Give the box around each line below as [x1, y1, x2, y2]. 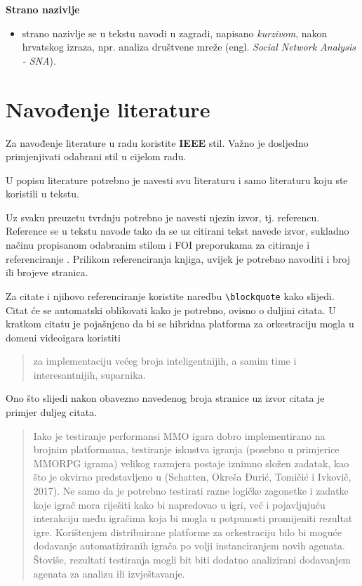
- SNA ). [22, 53, 56, 67]
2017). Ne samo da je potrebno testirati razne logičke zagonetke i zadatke [33, 483, 349, 498]
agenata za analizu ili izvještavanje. [33, 566, 185, 580]
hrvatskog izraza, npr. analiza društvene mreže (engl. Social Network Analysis [22, 39, 356, 54]
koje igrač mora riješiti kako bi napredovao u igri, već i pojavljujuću [33, 497, 326, 512]
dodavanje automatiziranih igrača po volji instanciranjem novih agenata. [33, 538, 345, 553]
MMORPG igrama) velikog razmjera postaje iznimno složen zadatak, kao [33, 455, 349, 470]
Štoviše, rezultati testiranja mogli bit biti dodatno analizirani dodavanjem [33, 552, 351, 566]
